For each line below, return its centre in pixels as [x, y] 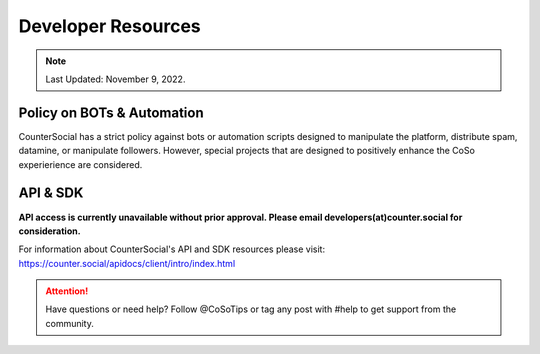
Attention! [67, 291]
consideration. [49, 231]
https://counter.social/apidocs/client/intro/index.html [127, 263]
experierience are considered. [80, 164]
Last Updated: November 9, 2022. [115, 79]
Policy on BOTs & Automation [111, 112]
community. [69, 323]
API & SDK [51, 193]
